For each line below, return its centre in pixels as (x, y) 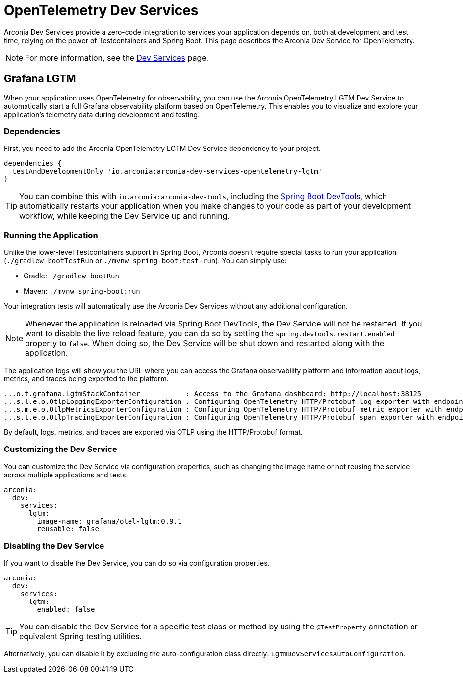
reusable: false (68, 529)
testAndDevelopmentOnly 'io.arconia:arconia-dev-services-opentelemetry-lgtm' (167, 171)
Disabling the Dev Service (54, 546)
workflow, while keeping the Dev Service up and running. (125, 216)
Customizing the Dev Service (61, 449)
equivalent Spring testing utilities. (81, 636)
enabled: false (66, 609)
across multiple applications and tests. (66, 475)
